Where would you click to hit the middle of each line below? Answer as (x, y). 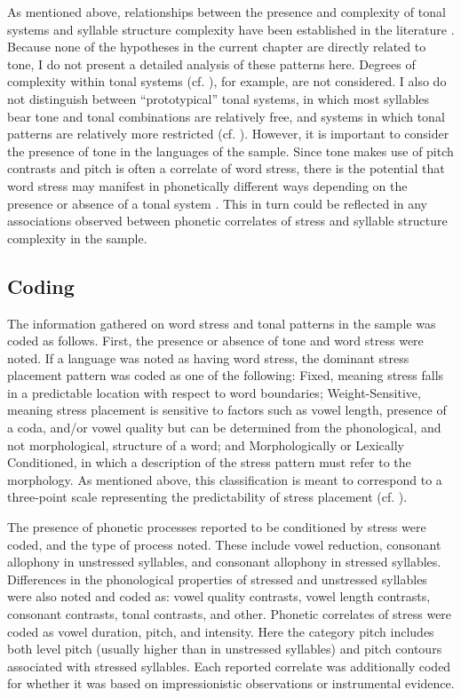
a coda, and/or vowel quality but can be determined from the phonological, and (224, 428)
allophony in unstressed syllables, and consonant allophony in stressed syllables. (224, 562)
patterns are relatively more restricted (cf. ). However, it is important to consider (228, 134)
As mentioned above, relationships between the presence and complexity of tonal (227, 12)
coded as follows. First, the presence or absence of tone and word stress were (215, 341)
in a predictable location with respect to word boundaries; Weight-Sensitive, (214, 392)
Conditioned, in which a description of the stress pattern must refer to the (209, 462)
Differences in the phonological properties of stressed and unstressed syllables (217, 579)
